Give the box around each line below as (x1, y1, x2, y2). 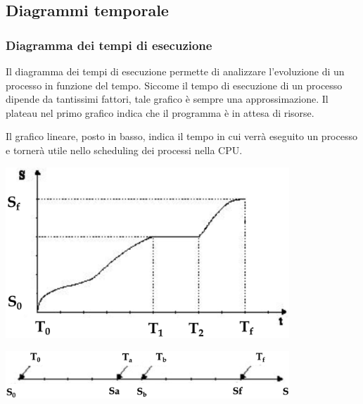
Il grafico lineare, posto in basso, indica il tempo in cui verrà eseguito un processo (6, 129, 357, 144)
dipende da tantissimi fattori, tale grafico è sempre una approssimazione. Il (6, 91, 329, 106)
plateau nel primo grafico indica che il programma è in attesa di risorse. (6, 105, 314, 120)
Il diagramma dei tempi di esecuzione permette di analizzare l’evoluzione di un (6, 64, 345, 78)
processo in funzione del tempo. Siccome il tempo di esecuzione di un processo (6, 77, 343, 92)
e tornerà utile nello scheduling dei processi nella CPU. (6, 142, 243, 157)
